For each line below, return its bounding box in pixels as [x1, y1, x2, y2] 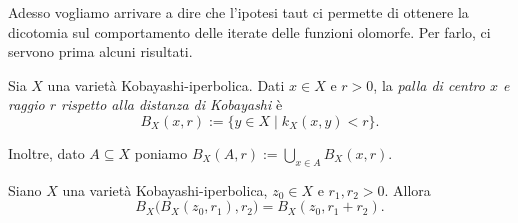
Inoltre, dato [8, 142, 85, 163]
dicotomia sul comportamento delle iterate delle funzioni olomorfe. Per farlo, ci [8, 21, 491, 42]
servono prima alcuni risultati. [8, 41, 193, 62]
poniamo [134, 142, 188, 163]
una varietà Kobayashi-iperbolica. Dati [47, 74, 285, 95]
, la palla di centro [373, 74, 485, 95]
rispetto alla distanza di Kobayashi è [61, 94, 283, 115]
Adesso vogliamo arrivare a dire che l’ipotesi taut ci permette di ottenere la [8, 2, 469, 22]
